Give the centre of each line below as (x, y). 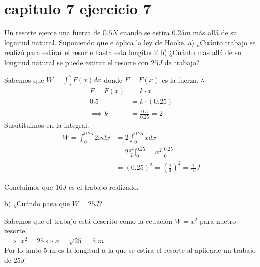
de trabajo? (182, 62)
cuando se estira (145, 33)
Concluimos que (29, 186)
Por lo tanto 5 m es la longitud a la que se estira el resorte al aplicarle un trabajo (130, 250)
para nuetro (218, 220)
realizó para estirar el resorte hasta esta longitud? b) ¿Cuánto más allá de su (123, 52)
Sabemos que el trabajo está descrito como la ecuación (88, 220)
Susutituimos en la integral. (47, 124)
